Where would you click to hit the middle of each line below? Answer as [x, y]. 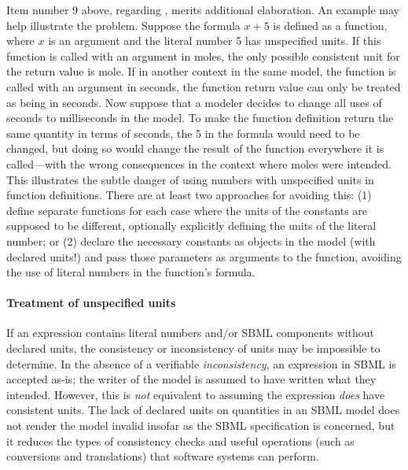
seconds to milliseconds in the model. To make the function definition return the [200, 118]
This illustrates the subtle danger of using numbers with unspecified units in [190, 179]
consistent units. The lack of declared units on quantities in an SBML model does [203, 410]
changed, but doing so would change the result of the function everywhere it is [195, 148]
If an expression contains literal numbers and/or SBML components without [191, 333]
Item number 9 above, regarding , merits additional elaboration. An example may [203, 9]
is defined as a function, [330, 25]
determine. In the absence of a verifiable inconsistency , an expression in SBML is [201, 363]
